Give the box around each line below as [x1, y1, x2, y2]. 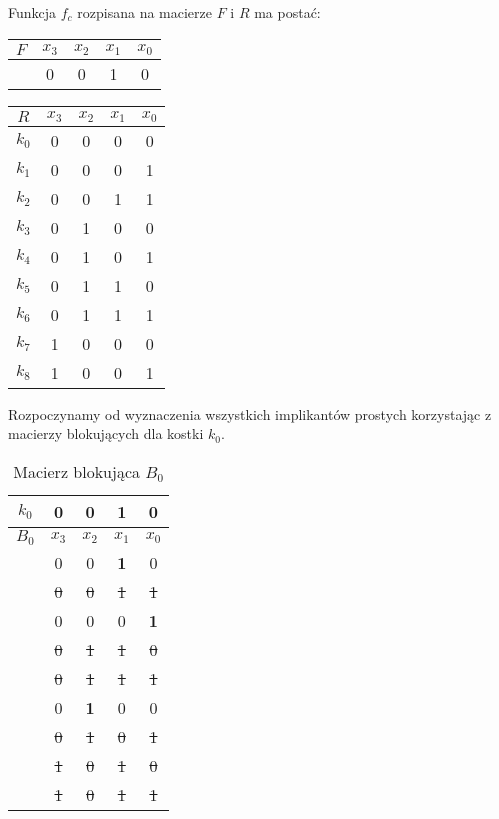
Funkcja [8, 2, 57, 22]
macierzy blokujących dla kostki [8, 423, 204, 444]
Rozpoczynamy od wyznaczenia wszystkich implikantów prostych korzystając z [8, 403, 492, 424]
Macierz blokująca [13, 459, 141, 483]
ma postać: [254, 2, 321, 22]
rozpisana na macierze [77, 2, 212, 22]
